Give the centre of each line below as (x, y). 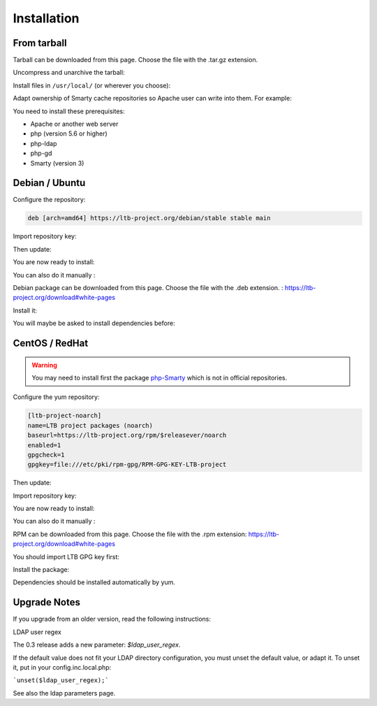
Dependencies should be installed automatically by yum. (94, 582)
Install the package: (41, 570)
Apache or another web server (74, 124)
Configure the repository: (49, 200)
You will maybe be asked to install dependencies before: (94, 323)
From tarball (40, 43)
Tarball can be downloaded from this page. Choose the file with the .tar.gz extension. (135, 60)
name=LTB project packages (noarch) (90, 425)
